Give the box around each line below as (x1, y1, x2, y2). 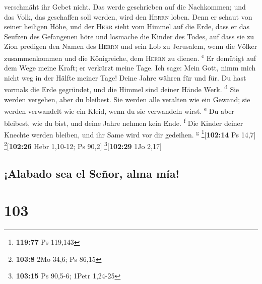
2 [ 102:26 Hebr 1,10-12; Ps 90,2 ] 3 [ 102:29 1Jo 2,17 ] (4, 139, 162, 151)
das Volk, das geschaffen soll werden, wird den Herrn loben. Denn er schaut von (4, 11, 252, 22)
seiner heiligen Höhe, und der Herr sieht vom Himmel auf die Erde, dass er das (4, 21, 249, 32)
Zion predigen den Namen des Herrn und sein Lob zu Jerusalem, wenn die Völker (4, 41, 257, 51)
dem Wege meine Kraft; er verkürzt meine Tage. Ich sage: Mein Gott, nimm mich (4, 62, 256, 73)
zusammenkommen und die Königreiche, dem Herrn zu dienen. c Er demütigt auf (4, 51, 256, 63)
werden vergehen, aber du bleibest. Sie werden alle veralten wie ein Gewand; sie (4, 94, 250, 104)
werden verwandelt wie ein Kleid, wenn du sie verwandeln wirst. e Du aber (4, 104, 234, 116)
